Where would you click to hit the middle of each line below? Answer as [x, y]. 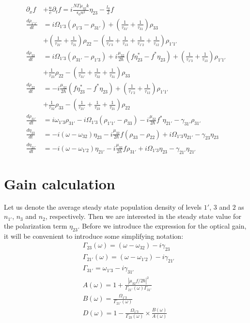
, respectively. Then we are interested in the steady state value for [143, 216]
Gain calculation [60, 183]
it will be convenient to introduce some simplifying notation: [94, 236]
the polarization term [36, 226]
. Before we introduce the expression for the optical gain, [162, 226]
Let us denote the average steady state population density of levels [103, 207]
